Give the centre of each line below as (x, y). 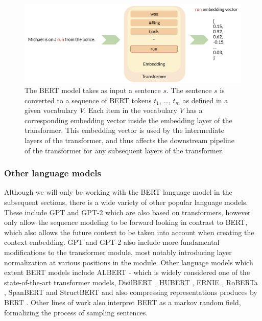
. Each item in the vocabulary (130, 110)
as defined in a (205, 100)
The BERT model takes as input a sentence (93, 90)
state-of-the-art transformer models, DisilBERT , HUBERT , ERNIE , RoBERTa (131, 282)
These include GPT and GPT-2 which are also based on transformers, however (127, 212)
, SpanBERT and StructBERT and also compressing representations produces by (131, 292)
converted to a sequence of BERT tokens (88, 100)
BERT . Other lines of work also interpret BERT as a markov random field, (123, 302)
